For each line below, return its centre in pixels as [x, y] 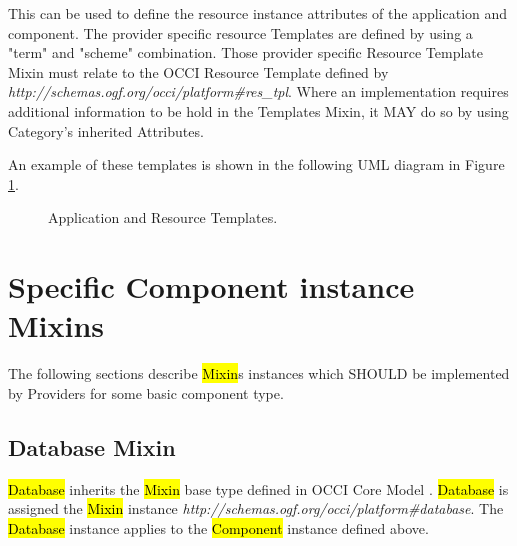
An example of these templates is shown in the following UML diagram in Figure [256, 164]
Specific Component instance [211, 286]
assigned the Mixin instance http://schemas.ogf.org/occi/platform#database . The [256, 508]
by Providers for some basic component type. [146, 392]
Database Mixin [92, 446]
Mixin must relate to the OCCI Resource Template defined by [198, 71]
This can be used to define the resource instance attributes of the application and [258, 13]
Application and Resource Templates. [163, 217]
